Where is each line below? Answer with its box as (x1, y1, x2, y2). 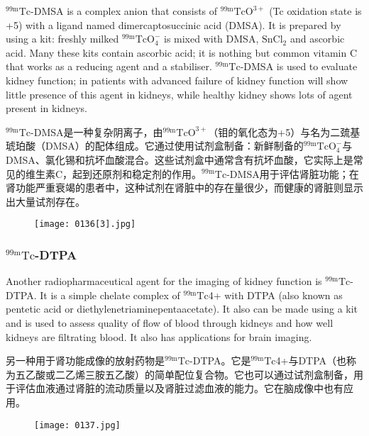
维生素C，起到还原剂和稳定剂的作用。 (25, 166, 202, 181)
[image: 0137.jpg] (34, 420, 121, 430)
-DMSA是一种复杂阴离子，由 (31, 124, 163, 139)
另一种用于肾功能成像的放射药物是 (6, 353, 165, 368)
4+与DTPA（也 (275, 353, 347, 368)
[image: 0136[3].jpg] (34, 219, 136, 230)
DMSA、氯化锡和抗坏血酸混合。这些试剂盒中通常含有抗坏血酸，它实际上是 (6, 152, 353, 167)
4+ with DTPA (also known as (208, 287, 343, 302)
